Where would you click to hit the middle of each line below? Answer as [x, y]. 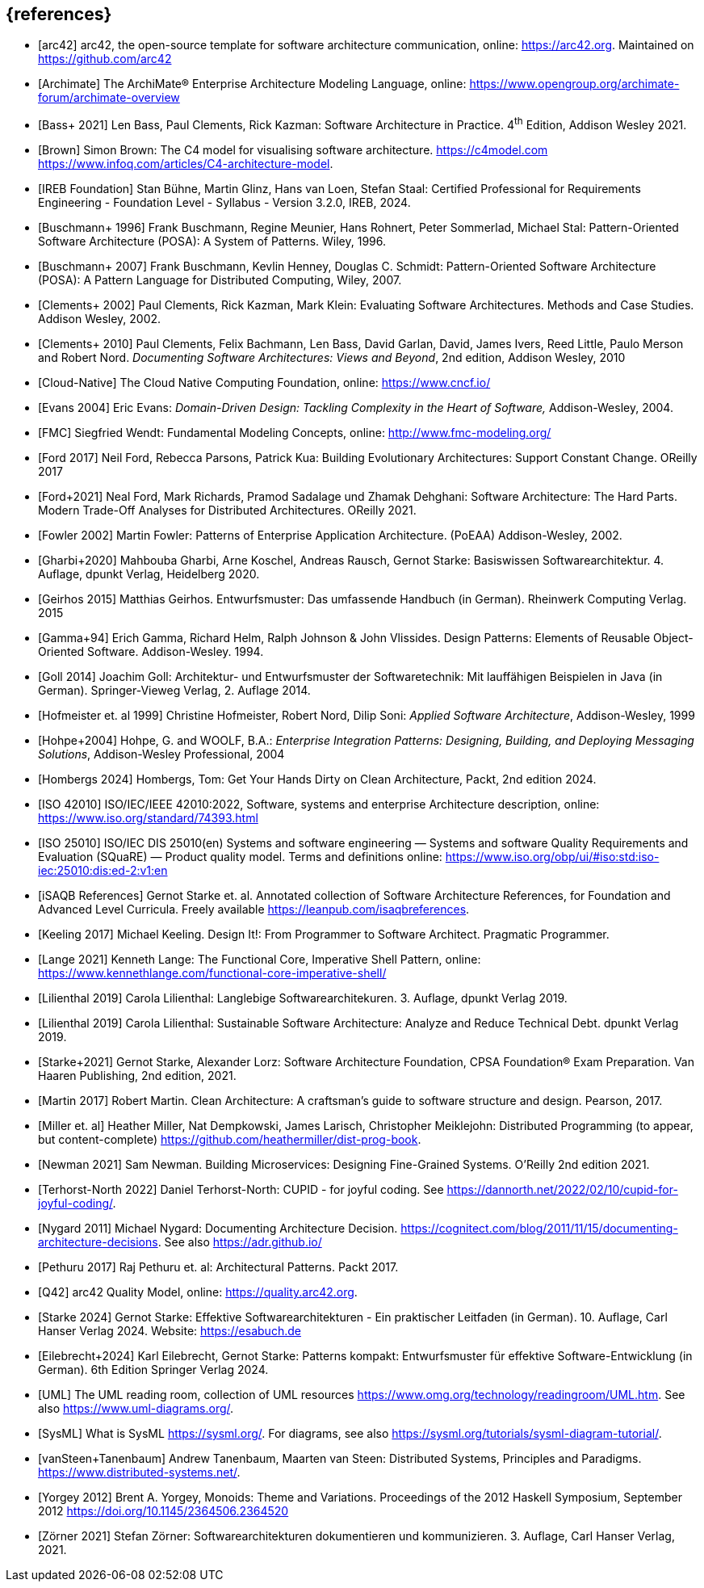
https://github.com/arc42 [105, 59]
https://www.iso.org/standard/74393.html [148, 818]
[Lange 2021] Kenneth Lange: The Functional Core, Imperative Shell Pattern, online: [260, 960]
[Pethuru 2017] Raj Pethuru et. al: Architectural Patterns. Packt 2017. [218, 1267]
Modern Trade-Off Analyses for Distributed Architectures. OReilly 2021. [227, 510]
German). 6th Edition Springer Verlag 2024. [153, 1370]
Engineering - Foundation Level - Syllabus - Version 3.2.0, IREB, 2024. [224, 203]
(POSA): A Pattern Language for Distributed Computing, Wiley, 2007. [220, 280]
